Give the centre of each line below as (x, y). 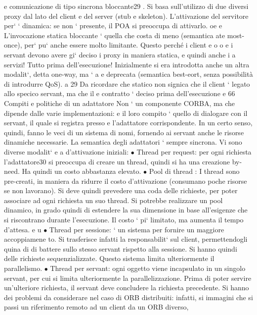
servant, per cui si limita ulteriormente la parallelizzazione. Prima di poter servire (128, 278)
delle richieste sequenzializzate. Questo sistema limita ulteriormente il (109, 258)
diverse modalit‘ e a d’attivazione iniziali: (66, 151)
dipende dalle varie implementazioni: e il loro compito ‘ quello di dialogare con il (126, 113)
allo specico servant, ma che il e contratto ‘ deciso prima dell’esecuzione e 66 (120, 93)
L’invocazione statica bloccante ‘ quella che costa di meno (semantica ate (115, 35)
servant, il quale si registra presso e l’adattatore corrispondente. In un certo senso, (128, 123)
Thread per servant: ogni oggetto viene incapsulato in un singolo (148, 268)
